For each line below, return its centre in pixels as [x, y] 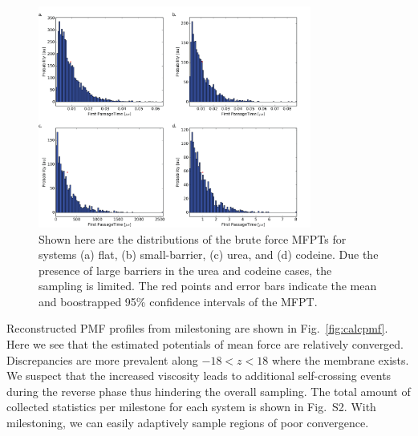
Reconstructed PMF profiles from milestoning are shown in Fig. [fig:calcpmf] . [197, 328]
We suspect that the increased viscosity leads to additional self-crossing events [199, 375]
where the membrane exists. [340, 359]
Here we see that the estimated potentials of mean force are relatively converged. [205, 344]
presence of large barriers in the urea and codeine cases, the [185, 270]
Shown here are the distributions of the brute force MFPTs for [193, 238]
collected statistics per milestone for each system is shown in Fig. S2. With [191, 407]
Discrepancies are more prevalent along [102, 359]
